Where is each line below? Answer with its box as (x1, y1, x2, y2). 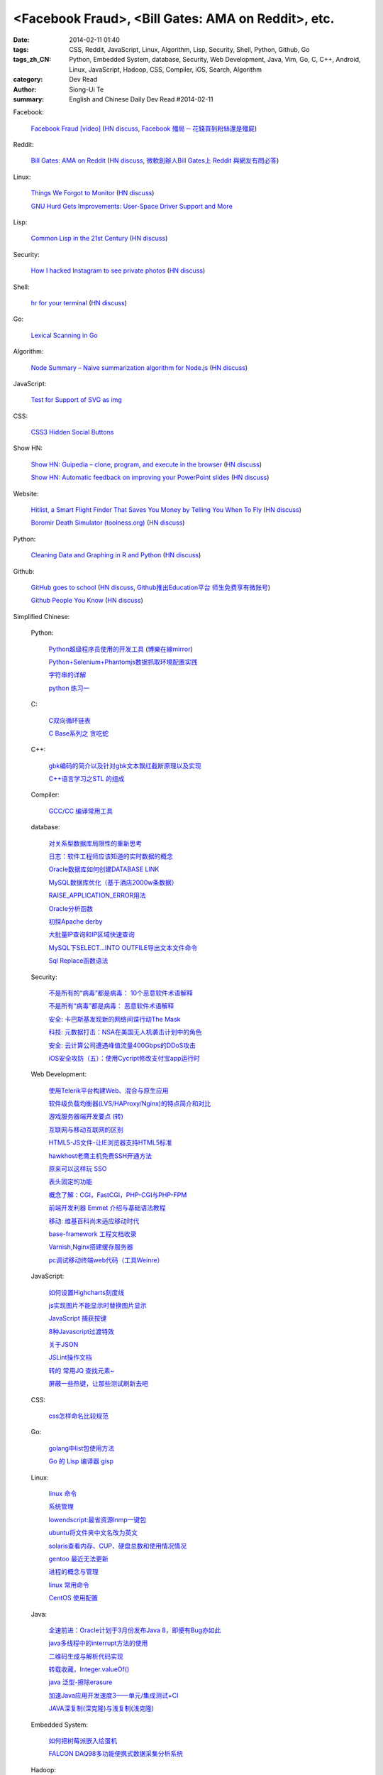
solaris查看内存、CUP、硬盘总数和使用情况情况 (48, 1541, 187, 1550)
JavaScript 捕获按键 (48, 1314, 107, 1323)
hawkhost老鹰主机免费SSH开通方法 (48, 1151, 152, 1160)
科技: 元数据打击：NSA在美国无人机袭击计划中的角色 (48, 1028, 202, 1037)
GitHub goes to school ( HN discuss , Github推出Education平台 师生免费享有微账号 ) (30, 583, 271, 591)
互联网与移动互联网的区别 (48, 1125, 123, 1134)
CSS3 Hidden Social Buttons (30, 428, 114, 437)
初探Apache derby (48, 917, 103, 926)
